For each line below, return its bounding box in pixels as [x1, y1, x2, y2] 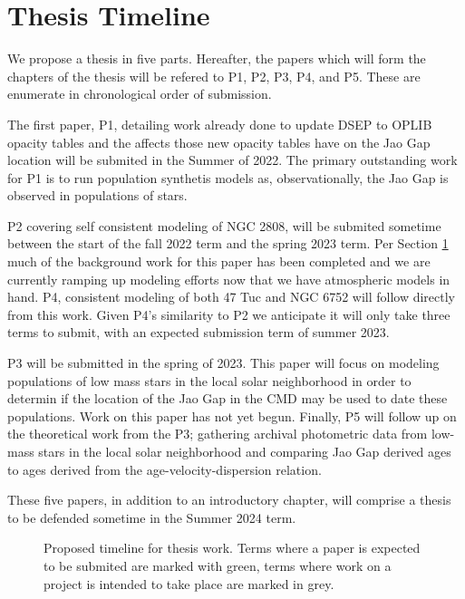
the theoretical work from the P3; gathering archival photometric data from [7, 424, 428, 443]
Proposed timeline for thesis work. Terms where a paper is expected [44, 538, 421, 557]
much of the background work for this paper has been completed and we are [7, 252, 431, 271]
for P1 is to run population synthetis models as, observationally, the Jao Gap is [7, 168, 449, 187]
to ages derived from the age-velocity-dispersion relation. [7, 459, 322, 478]
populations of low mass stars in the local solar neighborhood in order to [7, 371, 412, 390]
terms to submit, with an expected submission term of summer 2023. [7, 323, 390, 342]
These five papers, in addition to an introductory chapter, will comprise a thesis [7, 490, 451, 509]
